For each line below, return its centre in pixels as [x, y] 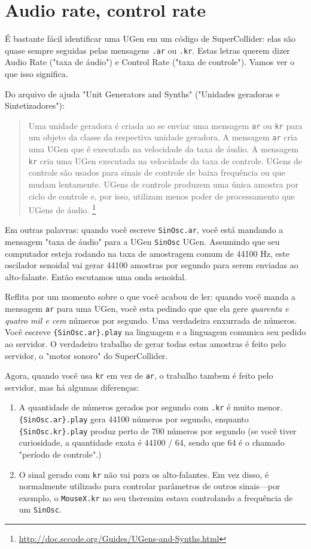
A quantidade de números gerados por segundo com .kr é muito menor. [151, 407]
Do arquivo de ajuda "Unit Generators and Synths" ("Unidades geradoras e [142, 93]
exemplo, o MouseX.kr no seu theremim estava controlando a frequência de [156, 497]
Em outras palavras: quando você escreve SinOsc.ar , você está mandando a [144, 230]
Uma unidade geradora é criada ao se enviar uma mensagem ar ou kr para [165, 125]
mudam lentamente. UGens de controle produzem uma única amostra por [163, 184]
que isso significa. [36, 73]
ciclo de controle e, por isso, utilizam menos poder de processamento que [161, 196]
